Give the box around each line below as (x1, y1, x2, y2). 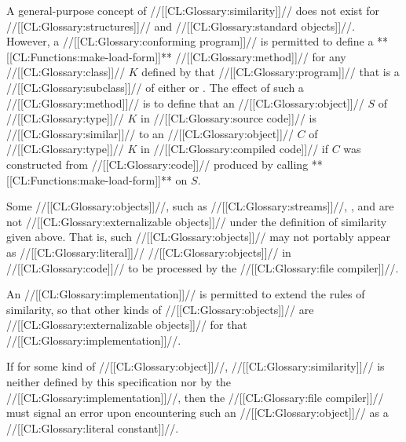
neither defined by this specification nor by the (6, 374, 232, 390)
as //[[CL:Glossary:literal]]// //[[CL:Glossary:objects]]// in (6, 243, 291, 260)
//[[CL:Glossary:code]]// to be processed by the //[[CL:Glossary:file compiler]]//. (6, 259, 399, 276)
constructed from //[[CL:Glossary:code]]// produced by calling (6, 155, 309, 172)
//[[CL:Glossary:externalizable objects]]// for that (6, 316, 247, 333)
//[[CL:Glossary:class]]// (6, 64, 126, 80)
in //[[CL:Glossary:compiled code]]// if (141, 141, 328, 157)
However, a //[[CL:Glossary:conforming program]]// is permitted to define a (6, 33, 374, 49)
